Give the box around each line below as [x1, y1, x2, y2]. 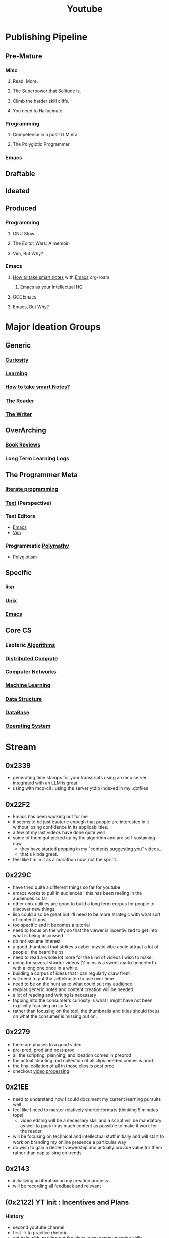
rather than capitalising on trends [12, 1150, 82, 1156]
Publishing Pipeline [5, 31, 88, 43]
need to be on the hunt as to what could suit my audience [12, 981, 133, 987]
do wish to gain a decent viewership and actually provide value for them [12, 1145, 162, 1151]
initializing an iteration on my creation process [12, 1178, 108, 1184]
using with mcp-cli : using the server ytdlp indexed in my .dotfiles [12, 785, 149, 791]
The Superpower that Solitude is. [12, 88, 81, 94]
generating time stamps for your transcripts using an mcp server [12, 775, 147, 781]
